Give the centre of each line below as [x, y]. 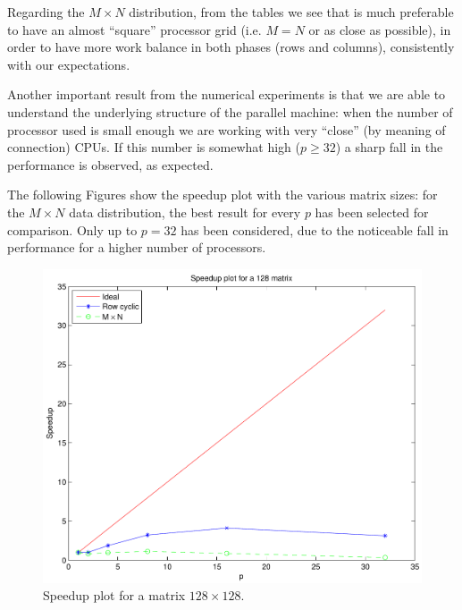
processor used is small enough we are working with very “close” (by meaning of [227, 129]
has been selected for [372, 212]
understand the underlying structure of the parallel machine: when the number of [230, 111]
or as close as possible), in [380, 29]
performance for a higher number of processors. [137, 247]
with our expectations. [69, 64]
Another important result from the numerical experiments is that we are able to [227, 94]
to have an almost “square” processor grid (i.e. [134, 29]
